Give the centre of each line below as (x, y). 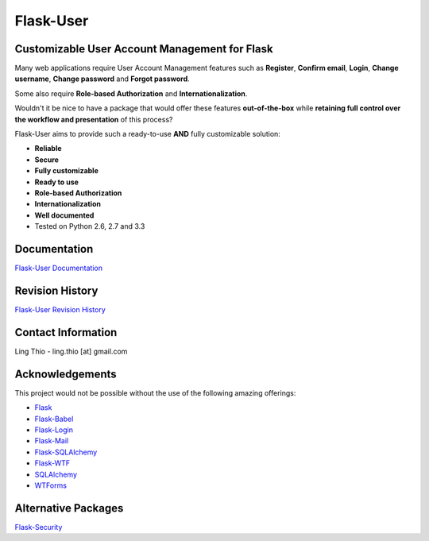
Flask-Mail (52, 441)
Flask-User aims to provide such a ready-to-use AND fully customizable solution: (148, 134)
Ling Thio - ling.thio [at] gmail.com (71, 351)
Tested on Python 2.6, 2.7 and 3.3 (90, 226)
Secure (47, 160)
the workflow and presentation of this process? (94, 119)
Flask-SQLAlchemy (66, 452)
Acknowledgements (66, 374)
